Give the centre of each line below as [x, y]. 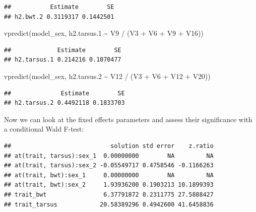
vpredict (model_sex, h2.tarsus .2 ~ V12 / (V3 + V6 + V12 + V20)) [107, 76]
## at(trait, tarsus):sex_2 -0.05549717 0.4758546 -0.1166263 [109, 166]
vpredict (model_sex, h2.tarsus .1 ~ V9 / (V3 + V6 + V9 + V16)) [104, 33]
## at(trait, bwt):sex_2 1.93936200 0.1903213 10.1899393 [109, 185]
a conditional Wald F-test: [44, 129]
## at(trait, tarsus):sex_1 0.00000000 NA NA [109, 156]
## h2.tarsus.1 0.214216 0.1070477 [63, 60]
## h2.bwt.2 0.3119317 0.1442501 [59, 17]
